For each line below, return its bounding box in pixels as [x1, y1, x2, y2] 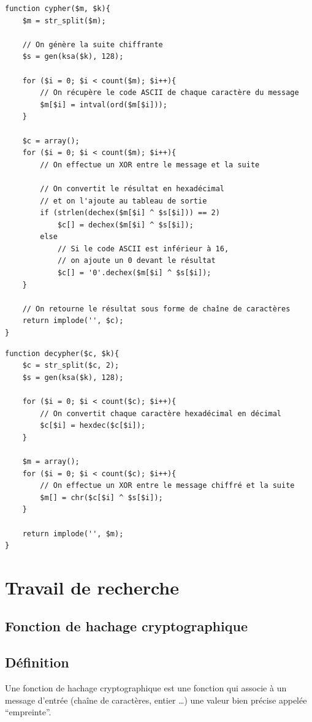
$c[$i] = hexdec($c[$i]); [40, 421, 146, 430]
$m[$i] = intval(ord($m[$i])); [40, 100, 167, 109]
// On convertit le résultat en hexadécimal [40, 184, 224, 193]
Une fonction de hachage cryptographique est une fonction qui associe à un [5, 682, 287, 694]
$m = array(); [22, 457, 80, 466]
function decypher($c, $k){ [5, 349, 120, 358]
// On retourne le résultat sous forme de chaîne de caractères [22, 304, 291, 313]
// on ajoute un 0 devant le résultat [57, 256, 216, 265]
